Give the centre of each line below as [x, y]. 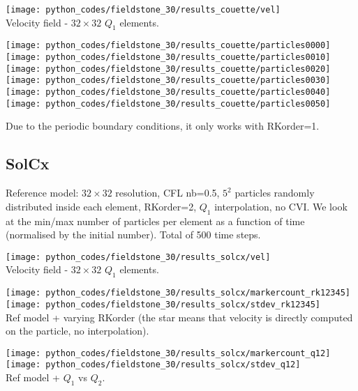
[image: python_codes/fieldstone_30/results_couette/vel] [143, 10]
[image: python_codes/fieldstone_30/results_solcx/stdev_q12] [153, 365]
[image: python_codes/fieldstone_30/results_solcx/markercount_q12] [168, 353]
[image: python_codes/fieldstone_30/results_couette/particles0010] [168, 58]
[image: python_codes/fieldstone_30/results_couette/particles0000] [168, 46]
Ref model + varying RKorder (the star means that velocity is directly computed [179, 317]
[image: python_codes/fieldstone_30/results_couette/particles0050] [168, 103]
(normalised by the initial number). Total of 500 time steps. [133, 235]
